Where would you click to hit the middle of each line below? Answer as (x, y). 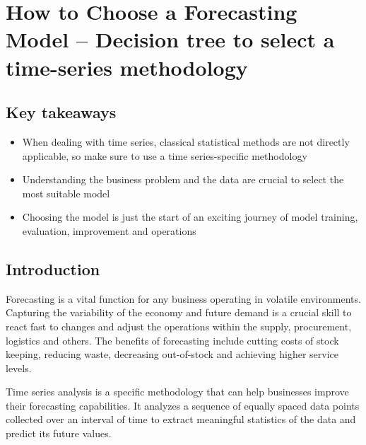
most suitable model (66, 193)
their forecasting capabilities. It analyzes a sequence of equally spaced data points (183, 405)
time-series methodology (127, 67)
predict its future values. (59, 433)
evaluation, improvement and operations (109, 230)
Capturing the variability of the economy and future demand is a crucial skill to (179, 312)
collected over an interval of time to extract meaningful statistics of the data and (181, 419)
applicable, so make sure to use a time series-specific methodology (165, 155)
